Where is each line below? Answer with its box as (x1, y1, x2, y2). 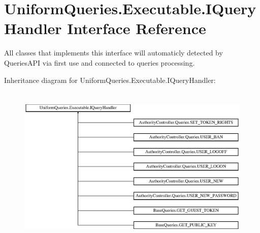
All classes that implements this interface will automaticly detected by (4, 47, 223, 58)
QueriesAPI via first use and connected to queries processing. (4, 57, 195, 68)
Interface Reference (67, 18, 206, 39)
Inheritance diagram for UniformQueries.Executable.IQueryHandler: (4, 74, 216, 85)
